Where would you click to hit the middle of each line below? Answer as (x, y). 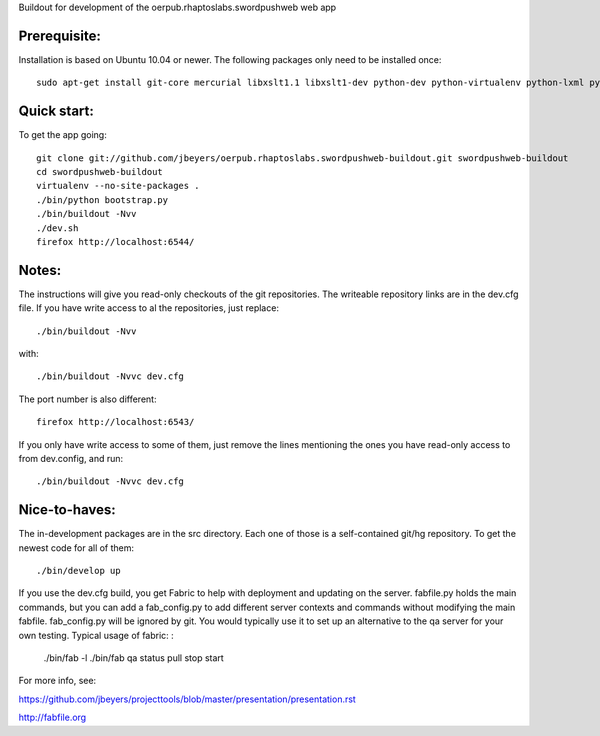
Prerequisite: (60, 35)
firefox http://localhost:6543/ (115, 422)
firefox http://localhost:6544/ (115, 241)
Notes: (40, 270)
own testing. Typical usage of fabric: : (96, 635)
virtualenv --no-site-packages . (118, 186)
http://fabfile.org (52, 717)
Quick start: (56, 111)
